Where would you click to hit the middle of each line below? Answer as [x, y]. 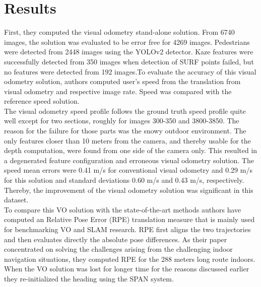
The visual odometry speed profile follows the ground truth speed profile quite [125, 111]
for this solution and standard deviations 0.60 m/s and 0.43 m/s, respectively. [124, 180]
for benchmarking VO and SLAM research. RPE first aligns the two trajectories [127, 229]
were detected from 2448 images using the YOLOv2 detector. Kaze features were [129, 52]
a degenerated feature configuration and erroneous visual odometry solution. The [129, 160]
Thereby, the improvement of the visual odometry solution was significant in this [129, 190]
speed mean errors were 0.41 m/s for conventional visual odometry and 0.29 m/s [128, 170]
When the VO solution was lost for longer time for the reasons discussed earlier [127, 269]
